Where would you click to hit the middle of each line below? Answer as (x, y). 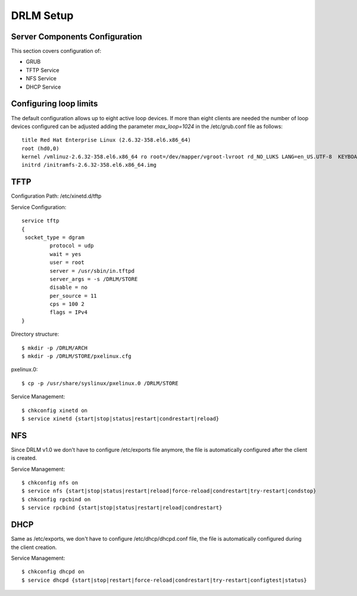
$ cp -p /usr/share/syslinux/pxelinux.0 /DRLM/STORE (100, 383)
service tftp (40, 221)
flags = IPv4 (69, 312)
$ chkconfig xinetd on (55, 410)
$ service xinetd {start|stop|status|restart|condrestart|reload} (120, 419)
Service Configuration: (39, 207)
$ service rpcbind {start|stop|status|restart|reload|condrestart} (122, 508)
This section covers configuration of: (56, 51)
